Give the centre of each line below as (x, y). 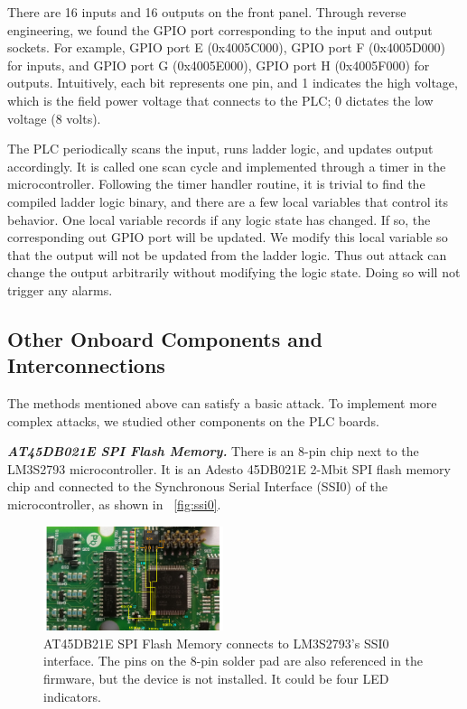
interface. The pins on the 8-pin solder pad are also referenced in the (233, 661)
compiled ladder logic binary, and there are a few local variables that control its (228, 201)
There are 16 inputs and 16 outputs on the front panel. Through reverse (207, 12)
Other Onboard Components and (165, 338)
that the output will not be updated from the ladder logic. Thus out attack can (227, 254)
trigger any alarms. (60, 289)
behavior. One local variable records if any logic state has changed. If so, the (219, 219)
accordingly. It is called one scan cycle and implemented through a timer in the (227, 166)
